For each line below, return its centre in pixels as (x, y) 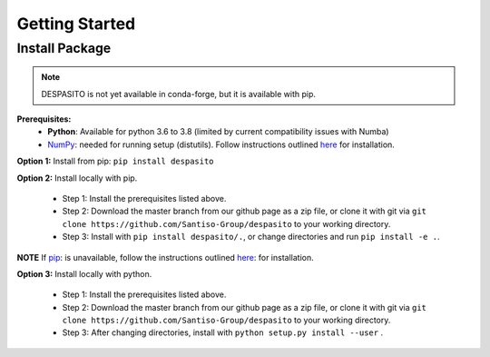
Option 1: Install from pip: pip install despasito (115, 161)
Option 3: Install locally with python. (84, 273)
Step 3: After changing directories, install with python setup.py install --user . (223, 332)
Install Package (64, 48)
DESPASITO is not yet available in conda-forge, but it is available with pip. (179, 94)
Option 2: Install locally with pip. (77, 178)
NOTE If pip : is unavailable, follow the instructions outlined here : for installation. (165, 257)
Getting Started (76, 24)
